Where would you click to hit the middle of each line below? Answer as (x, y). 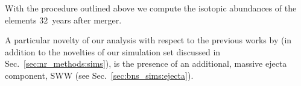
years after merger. (87, 20)
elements (21, 20)
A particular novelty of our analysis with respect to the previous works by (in (148, 40)
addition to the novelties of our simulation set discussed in (113, 51)
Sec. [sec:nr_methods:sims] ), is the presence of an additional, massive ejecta (146, 63)
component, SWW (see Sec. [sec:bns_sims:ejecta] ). (99, 75)
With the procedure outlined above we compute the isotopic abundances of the (151, 8)
